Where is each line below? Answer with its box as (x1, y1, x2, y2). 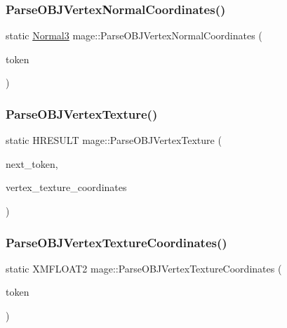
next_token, (6, 156, 58, 171)
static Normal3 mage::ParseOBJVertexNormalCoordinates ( (6, 28, 262, 43)
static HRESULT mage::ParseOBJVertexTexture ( (6, 133, 222, 147)
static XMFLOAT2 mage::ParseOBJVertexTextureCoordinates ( (6, 261, 282, 275)
